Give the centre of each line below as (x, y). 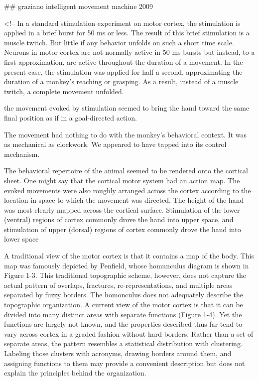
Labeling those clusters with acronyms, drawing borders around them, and (118, 353)
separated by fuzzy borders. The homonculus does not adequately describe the (124, 295)
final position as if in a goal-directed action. (70, 117)
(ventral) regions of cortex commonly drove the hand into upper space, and (119, 219)
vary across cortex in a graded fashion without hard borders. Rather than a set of (129, 333)
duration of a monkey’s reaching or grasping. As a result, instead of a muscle (121, 81)
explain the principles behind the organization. (75, 373)
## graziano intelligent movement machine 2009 (79, 6)
